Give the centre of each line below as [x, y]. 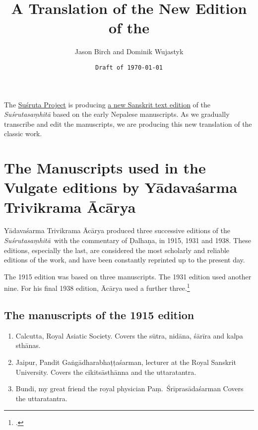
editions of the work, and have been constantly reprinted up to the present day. [125, 260]
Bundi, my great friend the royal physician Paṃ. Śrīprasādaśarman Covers [129, 388]
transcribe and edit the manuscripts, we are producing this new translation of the [128, 124]
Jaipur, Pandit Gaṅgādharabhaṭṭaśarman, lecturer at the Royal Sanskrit [126, 362]
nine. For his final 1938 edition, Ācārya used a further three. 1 [97, 287]
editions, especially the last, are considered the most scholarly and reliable [117, 250]
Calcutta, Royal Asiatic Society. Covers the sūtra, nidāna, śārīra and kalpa [129, 335]
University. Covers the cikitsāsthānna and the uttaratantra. [106, 372]
